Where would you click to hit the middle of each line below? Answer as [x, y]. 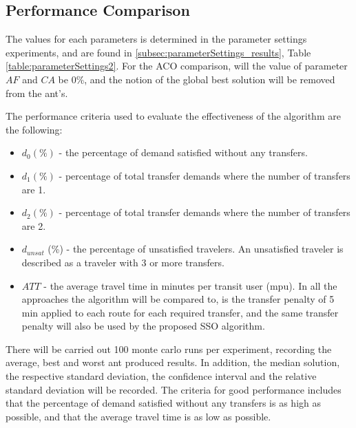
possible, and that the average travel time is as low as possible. [138, 416]
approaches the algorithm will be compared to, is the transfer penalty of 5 [178, 299]
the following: [34, 129]
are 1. [34, 189]
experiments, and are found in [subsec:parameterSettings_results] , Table [158, 52]
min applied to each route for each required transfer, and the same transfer [180, 312]
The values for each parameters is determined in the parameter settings [156, 39]
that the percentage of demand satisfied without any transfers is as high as [163, 403]
